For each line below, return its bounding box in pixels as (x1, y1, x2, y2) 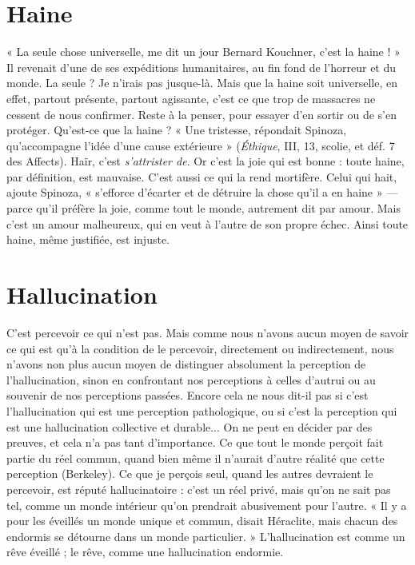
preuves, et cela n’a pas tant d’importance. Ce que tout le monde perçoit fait (6, 434, 384, 451)
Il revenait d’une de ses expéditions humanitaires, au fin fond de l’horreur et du (6, 58, 397, 75)
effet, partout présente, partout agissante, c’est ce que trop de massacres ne (6, 90, 376, 106)
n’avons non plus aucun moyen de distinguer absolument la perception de (6, 356, 366, 372)
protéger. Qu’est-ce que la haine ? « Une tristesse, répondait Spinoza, (6, 121, 347, 138)
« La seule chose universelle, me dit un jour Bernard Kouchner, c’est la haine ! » (6, 43, 401, 60)
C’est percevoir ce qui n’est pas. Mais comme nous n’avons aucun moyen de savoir (6, 324, 409, 340)
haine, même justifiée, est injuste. (6, 231, 170, 248)
